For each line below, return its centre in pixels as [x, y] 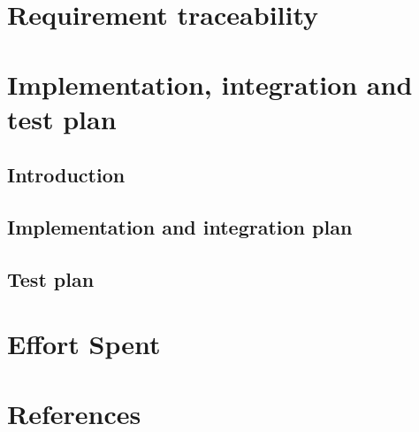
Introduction [66, 175]
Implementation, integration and [210, 84]
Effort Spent [84, 344]
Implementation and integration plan [180, 227]
